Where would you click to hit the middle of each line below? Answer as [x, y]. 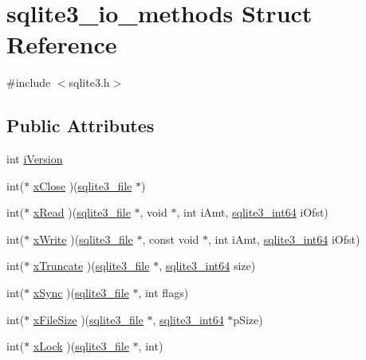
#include [29, 82]
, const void [171, 239]
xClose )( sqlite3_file [83, 185]
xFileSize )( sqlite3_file [88, 319]
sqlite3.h [89, 82]
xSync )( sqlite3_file [81, 293]
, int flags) [163, 293]
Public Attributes [81, 125]
